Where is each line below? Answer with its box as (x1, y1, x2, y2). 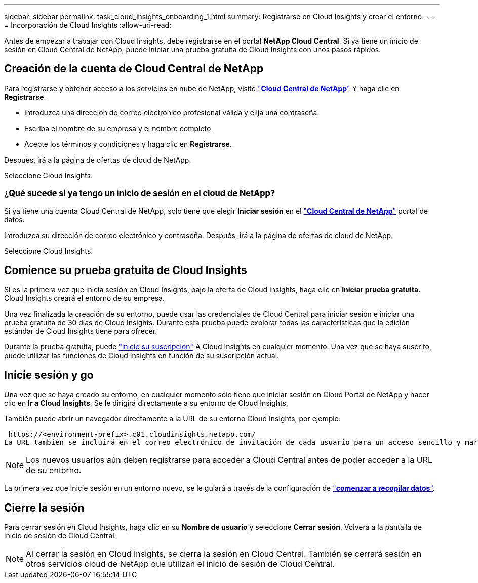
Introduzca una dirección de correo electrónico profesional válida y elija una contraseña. (24, 108, 320, 117)
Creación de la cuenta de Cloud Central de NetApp (4, 62, 264, 75)
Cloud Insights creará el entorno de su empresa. (4, 294, 165, 303)
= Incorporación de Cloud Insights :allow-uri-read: (4, 21, 172, 29)
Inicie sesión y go (4, 368, 94, 381)
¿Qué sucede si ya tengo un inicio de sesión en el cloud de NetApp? (4, 188, 275, 199)
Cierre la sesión (4, 501, 85, 514)
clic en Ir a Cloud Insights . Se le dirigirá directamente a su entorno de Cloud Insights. (4, 399, 288, 408)
